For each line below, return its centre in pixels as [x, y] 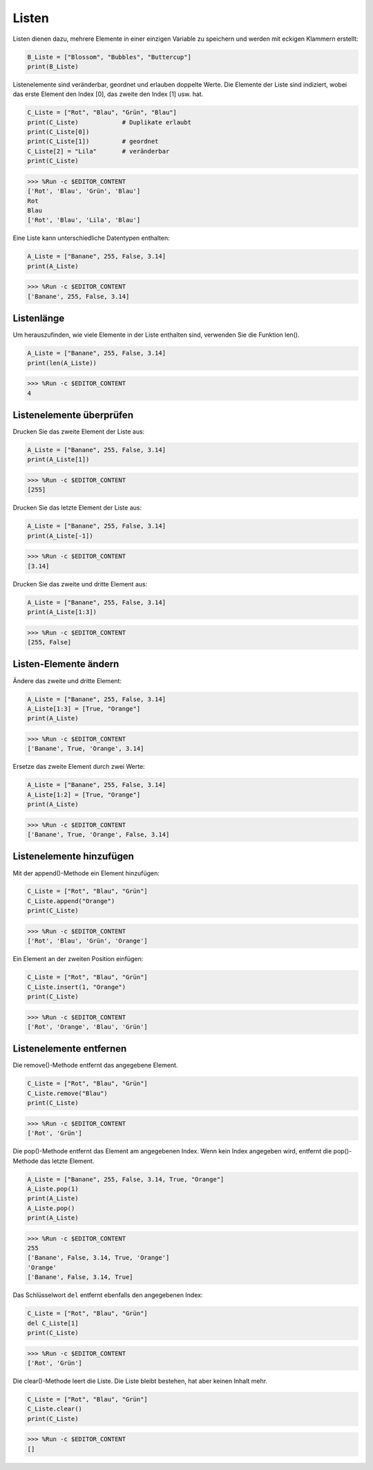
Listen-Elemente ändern [66, 664]
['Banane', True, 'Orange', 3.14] [86, 749]
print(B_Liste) [53, 66]
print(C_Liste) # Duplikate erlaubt [109, 122]
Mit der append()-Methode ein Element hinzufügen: [86, 873]
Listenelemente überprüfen [73, 415]
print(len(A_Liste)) [62, 363]
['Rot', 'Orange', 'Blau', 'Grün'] [87, 1026]
